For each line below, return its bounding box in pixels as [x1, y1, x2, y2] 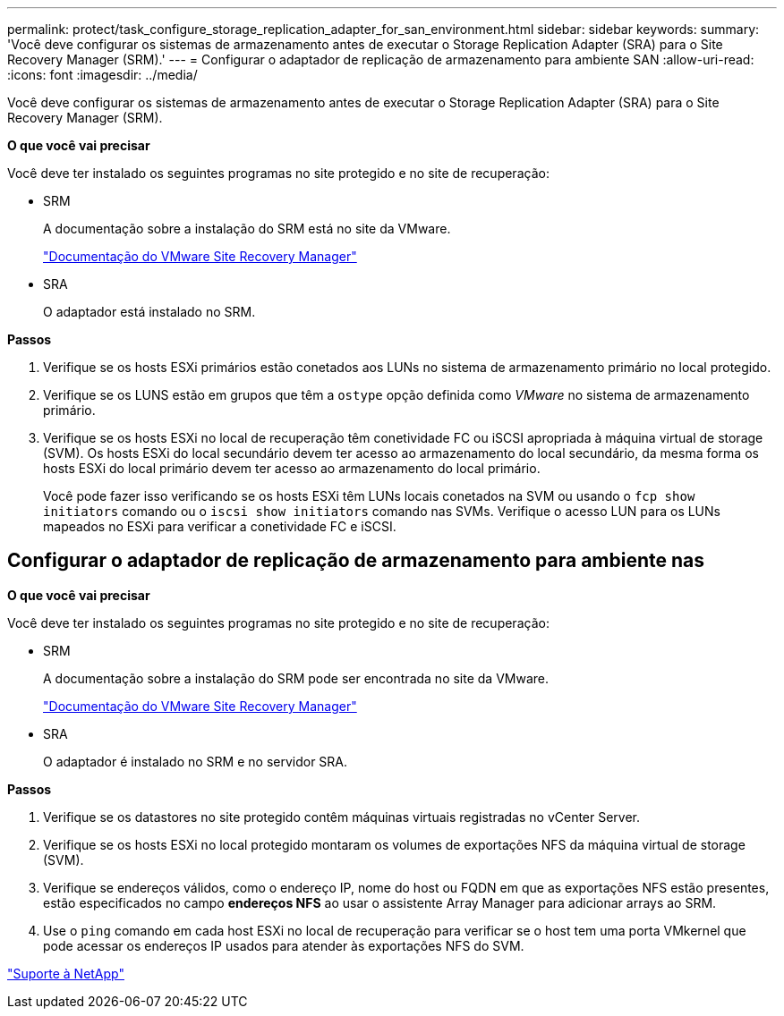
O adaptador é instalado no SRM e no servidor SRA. [43, 753, 348, 769]
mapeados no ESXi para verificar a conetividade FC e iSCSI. [43, 519, 396, 534]
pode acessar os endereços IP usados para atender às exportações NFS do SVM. [43, 937, 524, 953]
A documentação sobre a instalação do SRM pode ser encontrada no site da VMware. [43, 670, 550, 686]
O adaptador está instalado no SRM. [43, 304, 256, 319]
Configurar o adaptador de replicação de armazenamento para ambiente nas [7, 549, 704, 572]
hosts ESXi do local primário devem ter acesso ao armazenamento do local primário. [43, 461, 541, 476]
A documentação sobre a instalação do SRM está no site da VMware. [43, 221, 451, 236]
